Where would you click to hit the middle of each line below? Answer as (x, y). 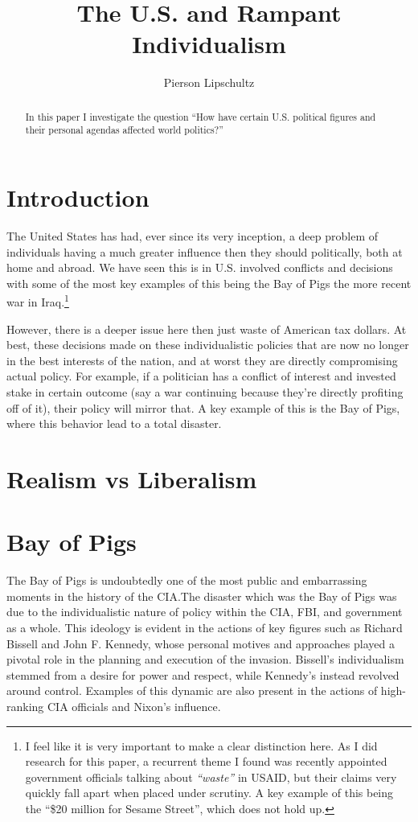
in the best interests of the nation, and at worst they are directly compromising (202, 360)
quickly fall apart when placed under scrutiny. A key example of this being (209, 793)
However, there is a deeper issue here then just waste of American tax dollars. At (207, 329)
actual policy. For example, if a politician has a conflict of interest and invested (201, 376)
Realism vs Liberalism (132, 478)
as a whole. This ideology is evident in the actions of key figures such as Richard (205, 628)
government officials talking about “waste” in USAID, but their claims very (211, 777)
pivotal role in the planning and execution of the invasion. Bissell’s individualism (205, 659)
